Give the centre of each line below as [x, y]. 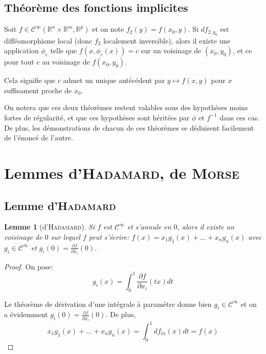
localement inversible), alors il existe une [167, 40]
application [21, 50]
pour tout [19, 62]
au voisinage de [66, 62]
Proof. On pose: [29, 266]
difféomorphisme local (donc [48, 40]
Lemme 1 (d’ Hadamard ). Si [50, 227]
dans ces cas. [240, 117]
